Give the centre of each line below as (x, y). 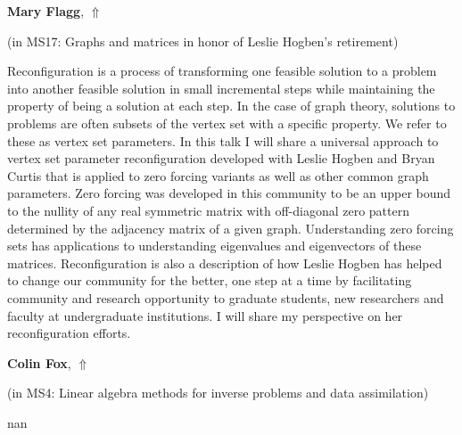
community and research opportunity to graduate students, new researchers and (226, 297)
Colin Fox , (39, 362)
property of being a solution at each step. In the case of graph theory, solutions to (231, 106)
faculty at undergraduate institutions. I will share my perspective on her (205, 315)
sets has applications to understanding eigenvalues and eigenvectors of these (214, 246)
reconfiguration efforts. (69, 333)
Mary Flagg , (46, 11)
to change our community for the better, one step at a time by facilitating (210, 280)
